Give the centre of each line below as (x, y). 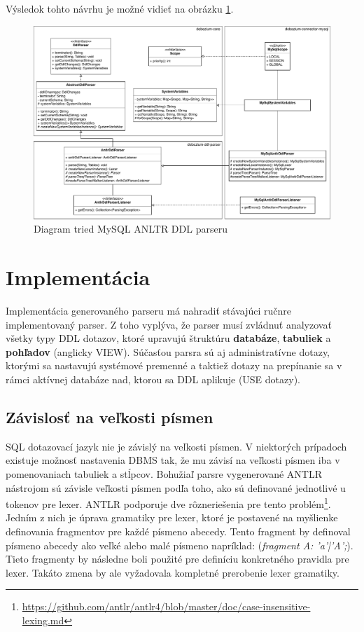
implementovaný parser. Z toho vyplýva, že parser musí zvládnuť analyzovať (169, 324)
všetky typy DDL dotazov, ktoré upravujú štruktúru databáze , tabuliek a (168, 338)
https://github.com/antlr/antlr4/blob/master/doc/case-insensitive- (166, 606)
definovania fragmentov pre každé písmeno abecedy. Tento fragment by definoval (178, 531)
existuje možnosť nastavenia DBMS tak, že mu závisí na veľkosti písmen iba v (173, 460)
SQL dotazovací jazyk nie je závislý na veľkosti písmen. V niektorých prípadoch (176, 446)
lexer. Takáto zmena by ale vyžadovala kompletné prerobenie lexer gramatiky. (173, 572)
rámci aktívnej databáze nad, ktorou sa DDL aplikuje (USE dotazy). (153, 379)
